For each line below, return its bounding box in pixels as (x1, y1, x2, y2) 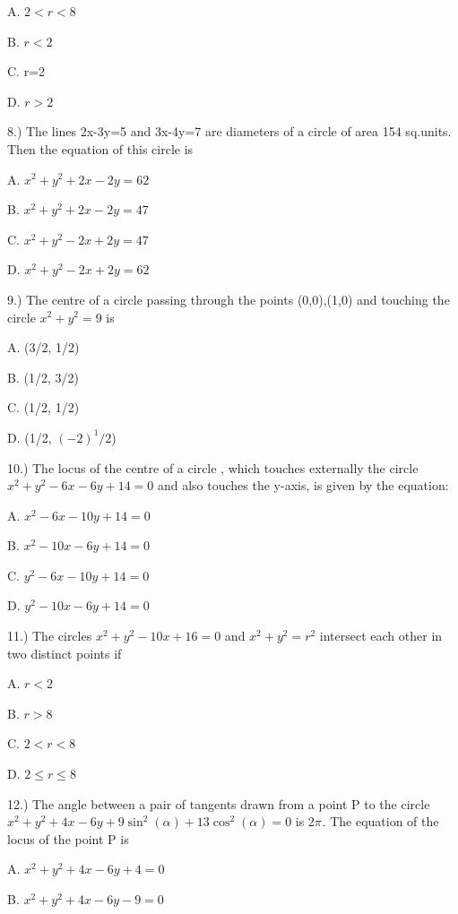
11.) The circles (7, 626, 92, 645)
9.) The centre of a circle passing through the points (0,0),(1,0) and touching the (7, 289, 450, 308)
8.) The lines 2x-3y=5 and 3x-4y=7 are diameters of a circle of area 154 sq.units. (7, 122, 452, 141)
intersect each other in (319, 626, 443, 645)
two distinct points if (7, 643, 122, 662)
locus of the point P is (7, 829, 129, 848)
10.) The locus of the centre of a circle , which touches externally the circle (7, 458, 419, 477)
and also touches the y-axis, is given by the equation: (157, 476, 449, 495)
